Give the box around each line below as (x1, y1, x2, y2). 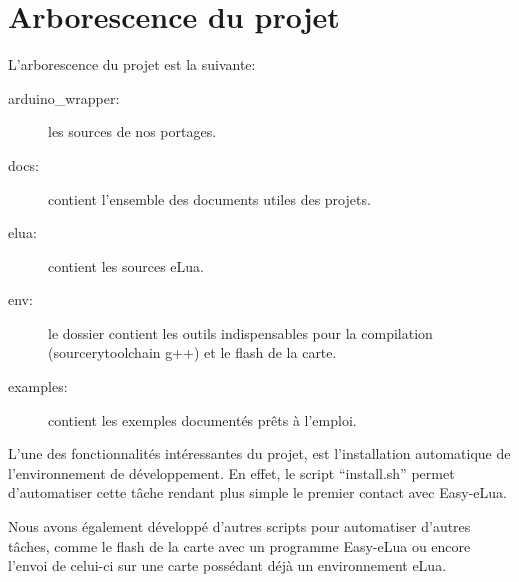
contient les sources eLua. (48, 255, 204, 276)
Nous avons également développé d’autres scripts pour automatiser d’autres (8, 516, 471, 537)
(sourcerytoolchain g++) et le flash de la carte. (48, 342, 337, 363)
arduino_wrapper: (8, 87, 120, 108)
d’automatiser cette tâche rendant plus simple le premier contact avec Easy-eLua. (8, 482, 507, 503)
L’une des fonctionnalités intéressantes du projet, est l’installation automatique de (8, 443, 511, 464)
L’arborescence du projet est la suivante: (8, 54, 256, 75)
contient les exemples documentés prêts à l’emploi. (48, 409, 357, 430)
